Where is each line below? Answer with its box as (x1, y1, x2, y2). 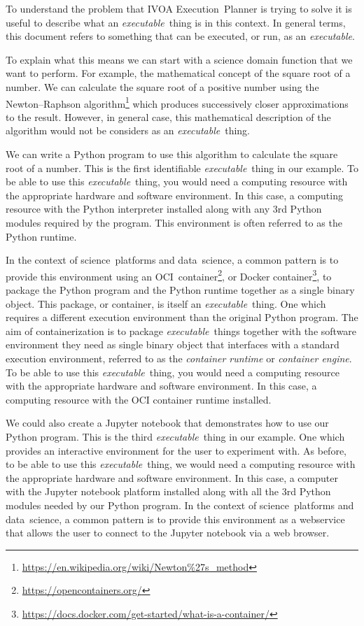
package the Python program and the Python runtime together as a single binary (6, 283, 355, 297)
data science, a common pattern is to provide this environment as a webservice (6, 511, 345, 526)
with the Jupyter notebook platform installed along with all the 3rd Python (6, 484, 331, 499)
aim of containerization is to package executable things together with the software (6, 323, 357, 338)
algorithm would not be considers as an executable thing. (6, 123, 251, 138)
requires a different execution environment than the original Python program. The (6, 310, 358, 325)
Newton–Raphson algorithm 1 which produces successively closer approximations (6, 94, 349, 111)
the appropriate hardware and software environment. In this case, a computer (6, 470, 338, 485)
